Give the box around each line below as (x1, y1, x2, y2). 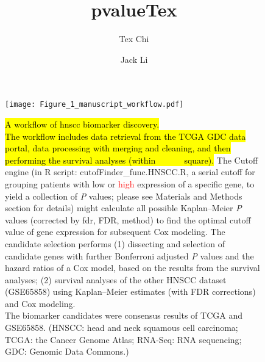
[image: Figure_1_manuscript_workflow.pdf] (5, 100, 184, 109)
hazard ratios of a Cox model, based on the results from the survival (5, 261, 260, 274)
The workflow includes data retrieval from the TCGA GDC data (5, 129, 246, 142)
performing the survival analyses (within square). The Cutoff (5, 153, 258, 166)
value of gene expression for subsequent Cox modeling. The (5, 225, 225, 238)
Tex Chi (119, 32, 149, 45)
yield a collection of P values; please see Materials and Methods (5, 189, 242, 202)
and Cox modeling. (5, 297, 76, 310)
